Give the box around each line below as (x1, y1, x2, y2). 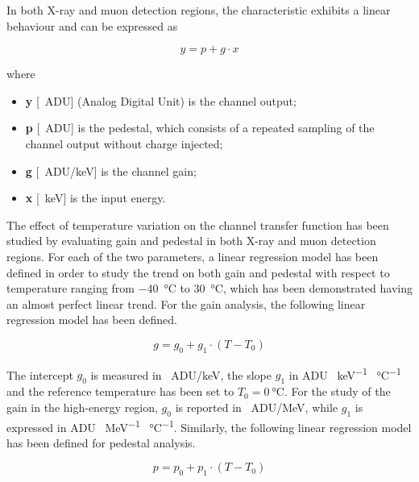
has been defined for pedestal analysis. (6, 434, 196, 451)
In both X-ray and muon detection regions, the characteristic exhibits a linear (6, 2, 391, 18)
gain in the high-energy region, (6, 398, 158, 415)
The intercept (6, 366, 73, 383)
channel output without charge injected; (25, 135, 223, 152)
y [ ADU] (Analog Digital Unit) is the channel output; (25, 92, 297, 109)
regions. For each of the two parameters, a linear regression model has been (6, 247, 379, 264)
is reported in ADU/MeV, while (175, 398, 338, 415)
